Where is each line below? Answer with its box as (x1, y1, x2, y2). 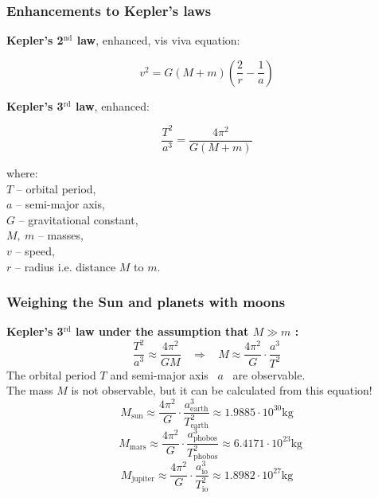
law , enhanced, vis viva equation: (76, 32, 240, 49)
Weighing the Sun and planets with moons (6, 292, 286, 312)
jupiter (131, 475, 154, 484)
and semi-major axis (110, 366, 208, 383)
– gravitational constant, (18, 211, 138, 228)
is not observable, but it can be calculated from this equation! (71, 382, 372, 399)
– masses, (37, 227, 84, 243)
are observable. (232, 366, 306, 383)
